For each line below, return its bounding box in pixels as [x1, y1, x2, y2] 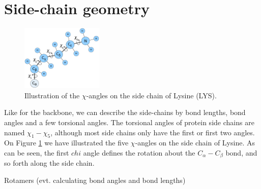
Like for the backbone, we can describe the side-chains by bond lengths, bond [4, 107, 246, 118]
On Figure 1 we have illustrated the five [4, 137, 129, 148]
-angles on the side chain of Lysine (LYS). [86, 90, 217, 100]
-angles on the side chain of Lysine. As [135, 137, 255, 148]
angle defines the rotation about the [83, 147, 195, 158]
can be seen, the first [4, 147, 69, 158]
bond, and [225, 147, 257, 158]
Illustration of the [24, 90, 80, 100]
